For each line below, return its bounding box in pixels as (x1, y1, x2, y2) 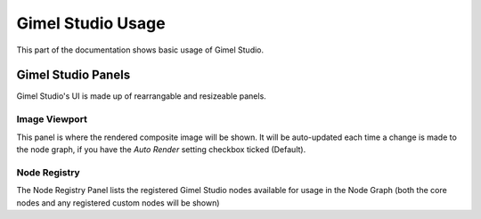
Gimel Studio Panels (16, 68, 131, 83)
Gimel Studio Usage (16, 13, 166, 33)
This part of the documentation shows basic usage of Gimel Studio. (16, 45, 265, 55)
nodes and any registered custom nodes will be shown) (16, 197, 220, 208)
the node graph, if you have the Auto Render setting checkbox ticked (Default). (16, 143, 306, 155)
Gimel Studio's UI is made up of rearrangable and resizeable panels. (16, 91, 266, 101)
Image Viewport (16, 113, 88, 126)
